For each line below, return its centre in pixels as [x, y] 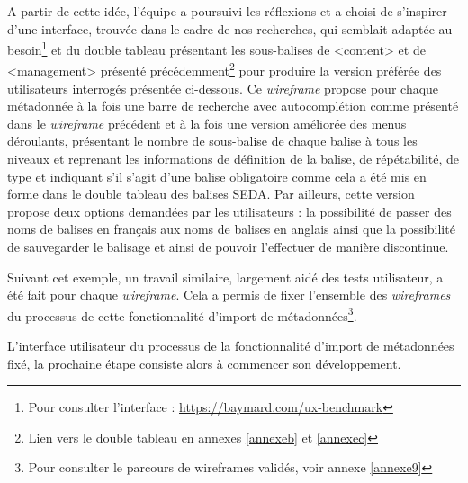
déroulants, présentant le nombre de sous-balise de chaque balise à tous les [212, 141]
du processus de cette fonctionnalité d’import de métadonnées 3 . [182, 314]
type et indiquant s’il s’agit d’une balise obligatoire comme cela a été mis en [217, 176]
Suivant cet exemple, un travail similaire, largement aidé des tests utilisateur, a [225, 277]
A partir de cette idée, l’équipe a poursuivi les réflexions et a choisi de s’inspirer [227, 11]
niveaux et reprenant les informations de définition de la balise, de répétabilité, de [234, 159]
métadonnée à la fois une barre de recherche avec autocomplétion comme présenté [233, 106]
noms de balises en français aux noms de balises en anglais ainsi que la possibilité [231, 229]
